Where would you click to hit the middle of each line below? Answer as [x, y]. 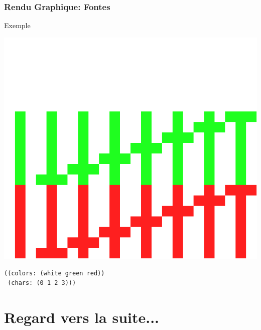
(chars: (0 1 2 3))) [42, 283]
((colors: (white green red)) [54, 273]
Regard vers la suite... [82, 317]
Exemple [17, 25]
